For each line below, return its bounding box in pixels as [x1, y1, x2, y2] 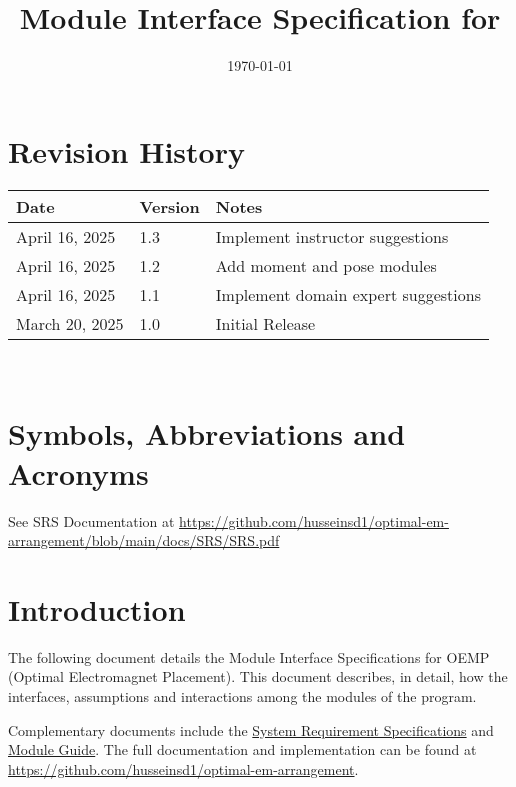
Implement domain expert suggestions [215, 282, 481, 306]
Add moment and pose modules [215, 253, 437, 277]
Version [139, 194, 200, 218]
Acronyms [8, 452, 149, 493]
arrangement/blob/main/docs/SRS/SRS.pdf [8, 530, 280, 551]
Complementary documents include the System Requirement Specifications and [8, 719, 494, 740]
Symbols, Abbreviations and [8, 413, 406, 454]
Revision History [8, 130, 245, 171]
